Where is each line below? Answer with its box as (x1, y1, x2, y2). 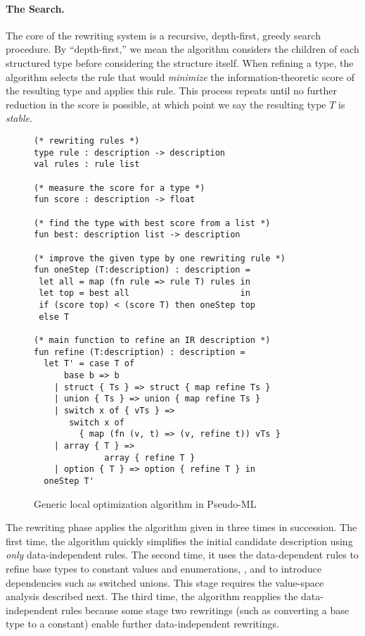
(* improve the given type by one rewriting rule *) (34, 253, 286, 263)
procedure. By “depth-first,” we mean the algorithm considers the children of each (6, 42, 359, 56)
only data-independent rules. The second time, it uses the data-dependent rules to (6, 547, 359, 562)
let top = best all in (39, 288, 250, 299)
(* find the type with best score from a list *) (34, 218, 271, 228)
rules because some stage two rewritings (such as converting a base (61, 602, 349, 617)
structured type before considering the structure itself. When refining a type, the (6, 55, 354, 70)
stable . (6, 111, 32, 125)
